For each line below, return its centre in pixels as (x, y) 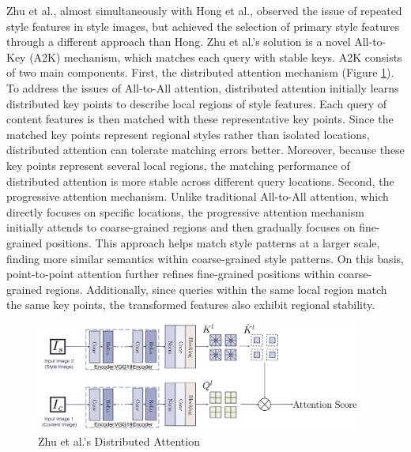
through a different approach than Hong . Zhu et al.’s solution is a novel (179, 41)
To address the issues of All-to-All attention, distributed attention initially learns (203, 87)
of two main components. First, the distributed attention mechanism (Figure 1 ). (200, 72)
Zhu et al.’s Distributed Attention (119, 441)
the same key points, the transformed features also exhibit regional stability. (191, 305)
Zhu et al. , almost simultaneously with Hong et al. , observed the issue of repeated (204, 10)
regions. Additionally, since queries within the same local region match (216, 289)
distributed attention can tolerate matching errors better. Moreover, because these (205, 150)
